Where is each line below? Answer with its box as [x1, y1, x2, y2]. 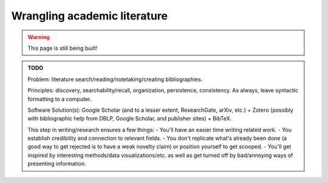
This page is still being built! [27, 44, 98, 52]
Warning [27, 33, 50, 41]
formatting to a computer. [27, 95, 92, 103]
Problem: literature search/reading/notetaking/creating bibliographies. [27, 75, 203, 83]
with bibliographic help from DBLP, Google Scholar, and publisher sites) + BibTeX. [27, 115, 232, 122]
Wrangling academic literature [11, 9, 168, 22]
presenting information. [27, 160, 86, 167]
